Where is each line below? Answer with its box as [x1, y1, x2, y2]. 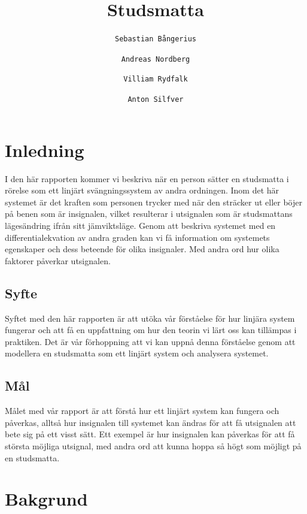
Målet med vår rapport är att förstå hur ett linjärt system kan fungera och [5, 404, 279, 417]
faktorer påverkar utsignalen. [5, 254, 111, 267]
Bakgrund [5, 486, 88, 511]
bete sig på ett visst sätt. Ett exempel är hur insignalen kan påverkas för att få [5, 428, 295, 440]
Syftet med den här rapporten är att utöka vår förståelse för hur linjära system [5, 312, 295, 324]
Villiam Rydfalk [123, 75, 188, 84]
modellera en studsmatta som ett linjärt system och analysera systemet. [5, 347, 269, 359]
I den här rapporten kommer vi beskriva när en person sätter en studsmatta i [5, 172, 289, 185]
